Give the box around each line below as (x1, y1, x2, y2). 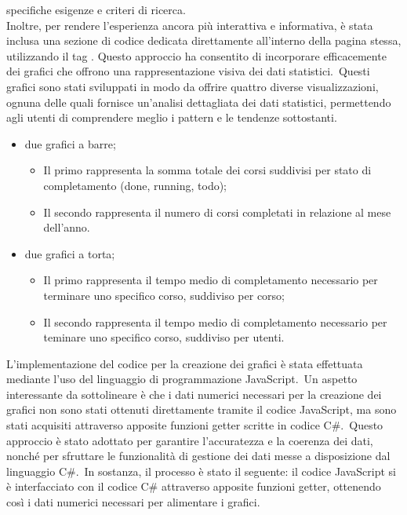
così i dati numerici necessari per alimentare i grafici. (6, 494, 260, 510)
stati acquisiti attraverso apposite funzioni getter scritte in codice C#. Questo (6, 417, 383, 433)
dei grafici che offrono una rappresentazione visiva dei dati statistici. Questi (6, 63, 370, 79)
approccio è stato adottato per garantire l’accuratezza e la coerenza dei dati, (6, 432, 373, 448)
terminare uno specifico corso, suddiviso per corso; (43, 287, 285, 303)
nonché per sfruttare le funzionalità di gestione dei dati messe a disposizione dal (6, 447, 391, 464)
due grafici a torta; (24, 245, 115, 261)
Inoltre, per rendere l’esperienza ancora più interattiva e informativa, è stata (6, 16, 373, 33)
